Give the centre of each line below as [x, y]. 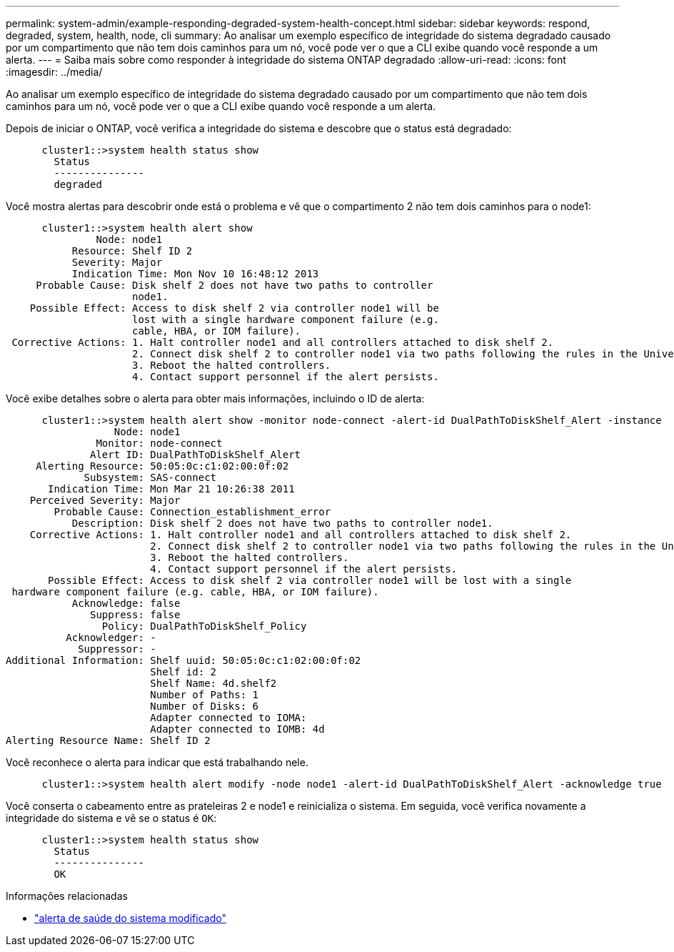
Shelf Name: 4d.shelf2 [213, 683]
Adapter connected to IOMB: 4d [237, 729]
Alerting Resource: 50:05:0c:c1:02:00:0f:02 [162, 466]
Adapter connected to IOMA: [228, 718]
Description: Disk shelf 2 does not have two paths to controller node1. [282, 523]
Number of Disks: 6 [205, 706]
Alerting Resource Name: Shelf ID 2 [108, 740]
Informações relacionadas [67, 896]
